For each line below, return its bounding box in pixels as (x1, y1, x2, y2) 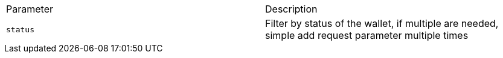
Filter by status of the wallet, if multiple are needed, (265, 17, 499, 29)
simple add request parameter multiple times (265, 29, 469, 41)
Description (265, 3, 318, 15)
